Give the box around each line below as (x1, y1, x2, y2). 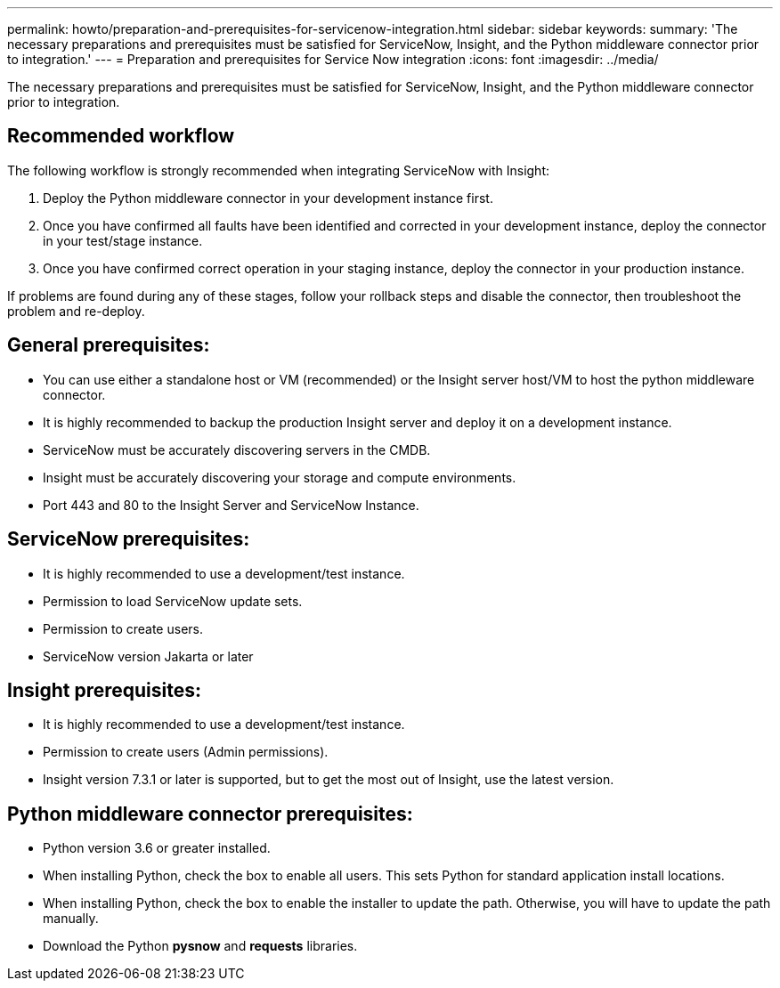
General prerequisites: (7, 334, 210, 357)
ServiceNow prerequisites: (7, 528, 250, 551)
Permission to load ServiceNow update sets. (43, 593, 303, 609)
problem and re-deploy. (7, 303, 145, 319)
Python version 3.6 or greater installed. (43, 840, 271, 856)
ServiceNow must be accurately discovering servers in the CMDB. (43, 441, 431, 458)
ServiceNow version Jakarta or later (43, 648, 254, 664)
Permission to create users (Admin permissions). (43, 744, 329, 760)
